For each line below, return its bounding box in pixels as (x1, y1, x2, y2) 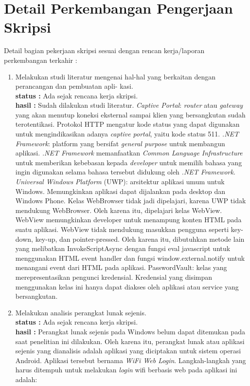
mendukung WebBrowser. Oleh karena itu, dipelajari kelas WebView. (15, 205, 222, 215)
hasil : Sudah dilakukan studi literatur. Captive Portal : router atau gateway (15, 100, 243, 110)
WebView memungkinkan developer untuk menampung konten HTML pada (15, 214, 242, 225)
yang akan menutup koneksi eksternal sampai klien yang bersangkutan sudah (15, 109, 246, 119)
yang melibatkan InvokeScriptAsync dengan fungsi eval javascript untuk (15, 243, 231, 253)
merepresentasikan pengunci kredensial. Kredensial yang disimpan (15, 271, 213, 282)
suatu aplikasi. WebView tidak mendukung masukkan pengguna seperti (15, 224, 229, 234)
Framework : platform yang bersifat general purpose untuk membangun (15, 138, 225, 148)
